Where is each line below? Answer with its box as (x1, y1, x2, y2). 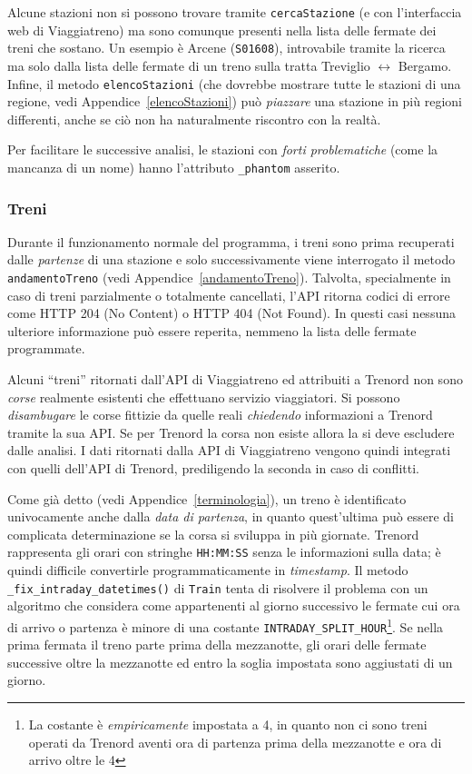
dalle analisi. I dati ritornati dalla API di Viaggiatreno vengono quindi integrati (7, 441, 451, 460)
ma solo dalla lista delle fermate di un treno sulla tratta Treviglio (7, 55, 370, 74)
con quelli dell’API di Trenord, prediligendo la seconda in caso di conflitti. (7, 459, 419, 477)
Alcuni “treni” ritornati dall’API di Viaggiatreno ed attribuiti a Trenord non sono (7, 370, 463, 389)
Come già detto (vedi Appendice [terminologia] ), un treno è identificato (7, 489, 407, 508)
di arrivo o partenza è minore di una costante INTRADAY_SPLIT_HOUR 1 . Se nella (7, 614, 444, 636)
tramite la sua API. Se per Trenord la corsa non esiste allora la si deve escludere (7, 422, 455, 442)
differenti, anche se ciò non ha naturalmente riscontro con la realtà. (7, 109, 381, 128)
